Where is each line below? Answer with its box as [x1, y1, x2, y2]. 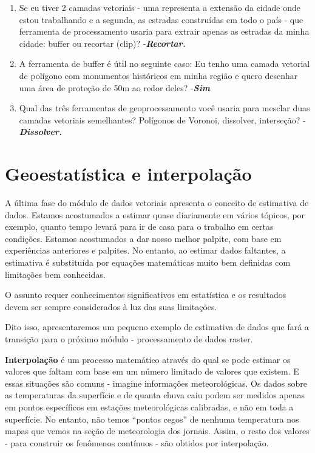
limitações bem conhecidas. [5, 268, 106, 280]
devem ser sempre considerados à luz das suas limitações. [5, 300, 217, 313]
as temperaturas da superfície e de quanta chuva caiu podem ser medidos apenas [5, 389, 305, 401]
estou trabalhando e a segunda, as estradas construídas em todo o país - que [19, 13, 303, 26]
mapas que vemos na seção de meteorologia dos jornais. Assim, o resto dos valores [5, 424, 310, 437]
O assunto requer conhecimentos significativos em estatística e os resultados [5, 288, 286, 301]
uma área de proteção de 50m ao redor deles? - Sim [19, 81, 210, 94]
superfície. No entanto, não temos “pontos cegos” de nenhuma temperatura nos [5, 412, 299, 425]
